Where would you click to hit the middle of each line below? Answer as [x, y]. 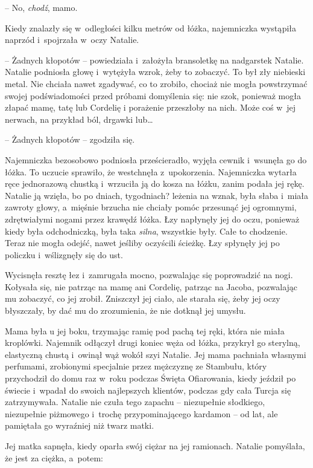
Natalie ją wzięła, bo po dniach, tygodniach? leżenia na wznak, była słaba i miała [157, 195]
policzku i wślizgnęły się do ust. [64, 254]
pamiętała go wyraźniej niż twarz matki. [80, 425]
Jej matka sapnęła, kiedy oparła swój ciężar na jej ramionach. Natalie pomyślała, [155, 446]
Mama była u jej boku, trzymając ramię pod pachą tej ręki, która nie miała [145, 330]
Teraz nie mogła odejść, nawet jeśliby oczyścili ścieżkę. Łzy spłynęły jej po [142, 243]
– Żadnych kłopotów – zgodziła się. [70, 139]
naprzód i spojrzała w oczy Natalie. [72, 40]
